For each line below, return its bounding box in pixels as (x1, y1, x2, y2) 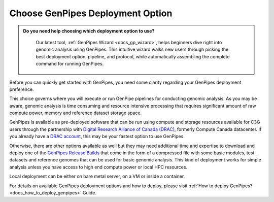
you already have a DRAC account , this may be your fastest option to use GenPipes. (9, 133, 185, 140)
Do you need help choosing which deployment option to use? (23, 28, 155, 34)
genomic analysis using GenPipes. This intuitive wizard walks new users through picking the (36, 46, 229, 53)
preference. (9, 86, 34, 92)
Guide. (82, 189, 96, 195)
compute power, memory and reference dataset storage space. (9, 110, 142, 116)
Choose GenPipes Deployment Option (9, 8, 173, 19)
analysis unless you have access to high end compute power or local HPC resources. (9, 164, 188, 170)
